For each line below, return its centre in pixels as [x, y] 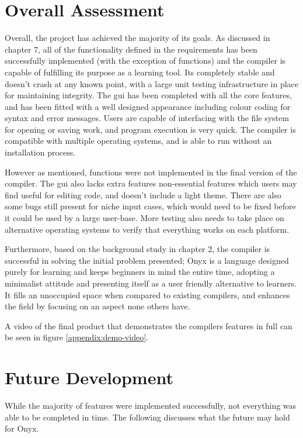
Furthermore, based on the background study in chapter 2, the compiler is [137, 249]
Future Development [89, 377]
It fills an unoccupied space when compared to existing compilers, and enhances [147, 294]
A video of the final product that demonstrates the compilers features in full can [149, 325]
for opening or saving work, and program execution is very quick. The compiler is [150, 129]
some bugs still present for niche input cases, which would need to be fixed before [150, 206]
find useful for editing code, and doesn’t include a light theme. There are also [143, 194]
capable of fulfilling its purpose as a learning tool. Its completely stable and [140, 72]
